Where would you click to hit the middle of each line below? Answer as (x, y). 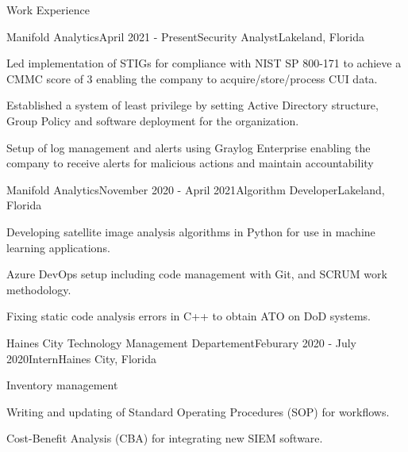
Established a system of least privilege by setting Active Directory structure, (192, 105)
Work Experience (48, 10)
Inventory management (62, 385)
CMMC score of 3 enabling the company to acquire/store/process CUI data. (192, 78)
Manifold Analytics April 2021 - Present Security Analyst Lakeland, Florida (186, 36)
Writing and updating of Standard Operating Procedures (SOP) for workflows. (198, 411)
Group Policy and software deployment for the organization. (153, 120)
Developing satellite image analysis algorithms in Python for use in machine (191, 231)
